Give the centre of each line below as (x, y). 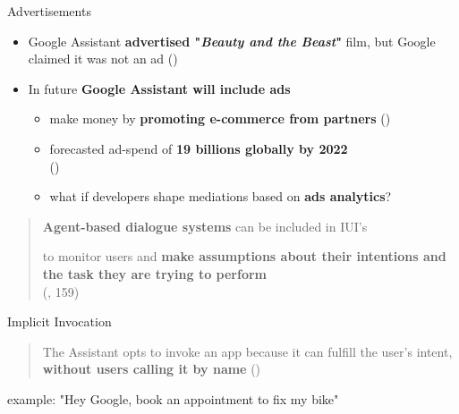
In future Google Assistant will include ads (159, 88)
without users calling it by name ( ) (152, 369)
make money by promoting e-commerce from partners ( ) (220, 118)
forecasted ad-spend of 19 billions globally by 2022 (199, 148)
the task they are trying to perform (154, 273)
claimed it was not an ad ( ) (103, 59)
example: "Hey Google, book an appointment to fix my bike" (173, 398)
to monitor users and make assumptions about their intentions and (244, 256)
